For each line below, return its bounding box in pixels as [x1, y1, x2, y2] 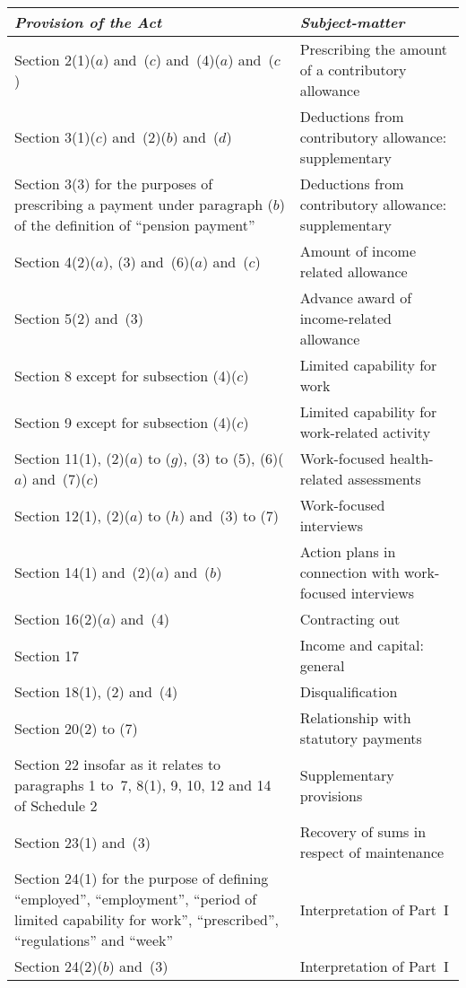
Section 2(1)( [14, 48, 96, 70]
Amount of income [299, 240, 416, 261]
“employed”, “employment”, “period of [14, 888, 257, 909]
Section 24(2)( [14, 956, 103, 976]
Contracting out [299, 608, 401, 629]
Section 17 [14, 644, 80, 666]
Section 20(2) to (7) [14, 717, 138, 739]
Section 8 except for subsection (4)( [14, 364, 237, 386]
